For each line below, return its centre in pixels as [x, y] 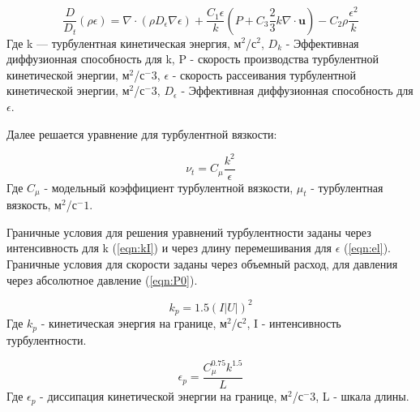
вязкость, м [34, 205]
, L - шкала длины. [362, 396]
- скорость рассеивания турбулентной [264, 74]
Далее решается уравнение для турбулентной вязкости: [142, 133]
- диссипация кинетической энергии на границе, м [164, 396]
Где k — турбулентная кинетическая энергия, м [124, 43]
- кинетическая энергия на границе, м [134, 323]
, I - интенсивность [294, 323]
